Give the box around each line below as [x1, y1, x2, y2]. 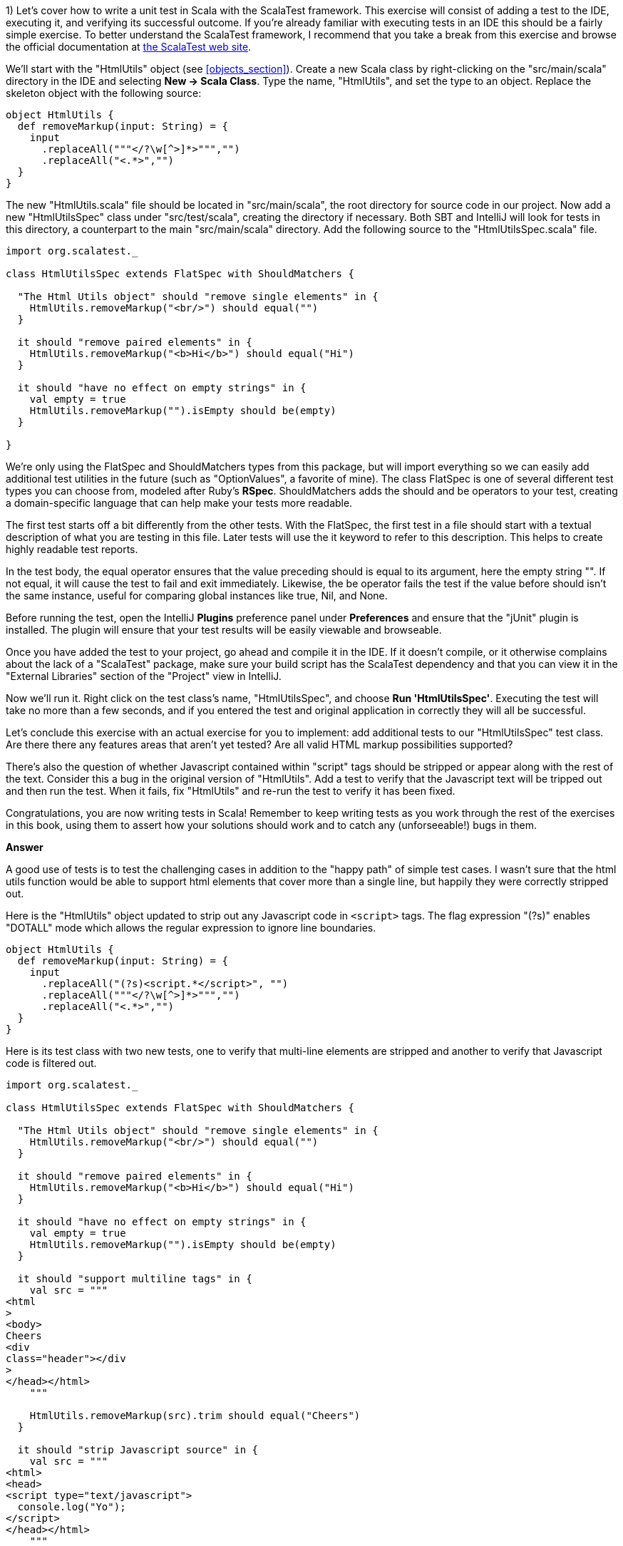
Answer [6, 841, 43, 853]
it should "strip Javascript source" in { [17, 1444, 259, 1455]
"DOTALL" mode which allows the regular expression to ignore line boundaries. [6, 922, 376, 934]
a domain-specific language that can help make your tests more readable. [6, 497, 353, 509]
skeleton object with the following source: [6, 87, 202, 99]
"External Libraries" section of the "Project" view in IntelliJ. [6, 670, 282, 682]
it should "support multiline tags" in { [17, 1273, 252, 1284]
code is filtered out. [6, 1057, 97, 1069]
